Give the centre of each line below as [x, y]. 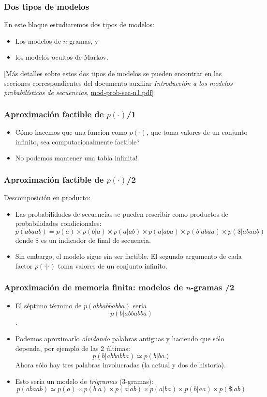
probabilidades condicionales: [58, 223]
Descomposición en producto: [47, 197]
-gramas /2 [213, 287]
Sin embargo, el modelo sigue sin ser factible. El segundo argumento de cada [128, 256]
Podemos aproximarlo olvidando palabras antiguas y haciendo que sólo [120, 338]
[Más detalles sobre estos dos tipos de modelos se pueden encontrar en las [113, 73]
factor [24, 265]
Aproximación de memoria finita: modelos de [94, 287]
